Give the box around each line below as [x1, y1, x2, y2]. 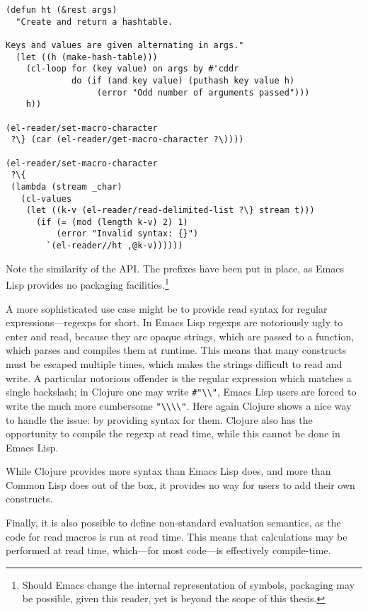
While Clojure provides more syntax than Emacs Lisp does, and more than [6, 464, 331, 478]
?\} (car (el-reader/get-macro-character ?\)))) [11, 134, 244, 145]
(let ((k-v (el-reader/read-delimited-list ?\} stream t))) [25, 205, 315, 216]
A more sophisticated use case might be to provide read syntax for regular [6, 301, 328, 316]
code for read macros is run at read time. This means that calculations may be [6, 529, 347, 543]
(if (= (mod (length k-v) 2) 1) [35, 217, 188, 227]
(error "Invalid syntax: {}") [56, 229, 199, 239]
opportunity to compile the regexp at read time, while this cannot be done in [6, 426, 340, 441]
